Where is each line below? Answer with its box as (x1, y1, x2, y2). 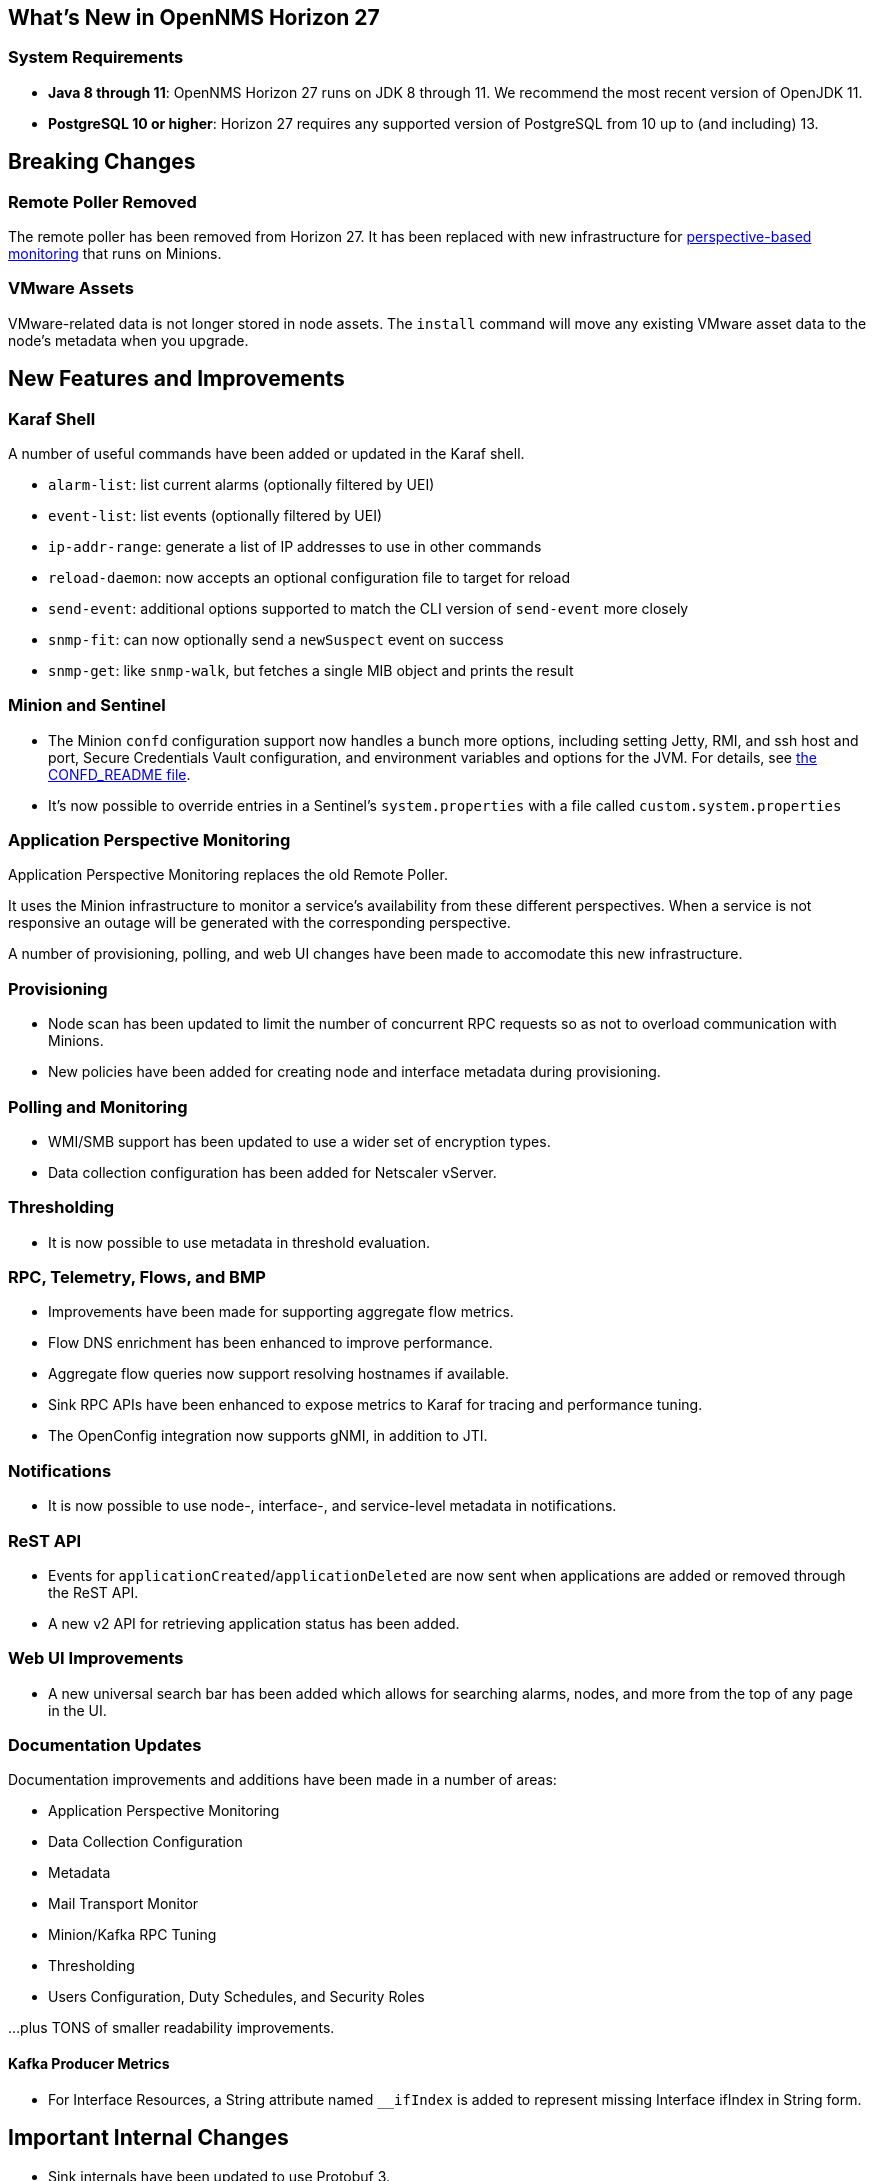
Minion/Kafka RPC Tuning (48, 1926, 217, 1944)
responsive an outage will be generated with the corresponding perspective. (8, 914, 511, 932)
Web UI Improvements (8, 1648, 184, 1669)
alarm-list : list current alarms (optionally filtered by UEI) (48, 475, 435, 493)
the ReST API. (48, 1583, 139, 1601)
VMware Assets (8, 278, 134, 299)
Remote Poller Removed (8, 191, 197, 212)
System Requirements (8, 47, 184, 68)
